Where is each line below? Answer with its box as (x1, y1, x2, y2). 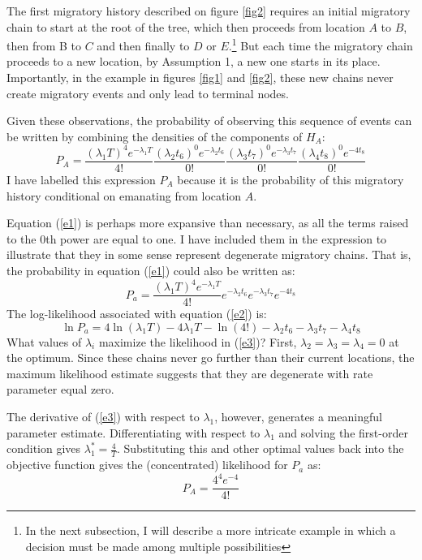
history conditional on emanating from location (6, 187, 242, 204)
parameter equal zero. (6, 381, 114, 398)
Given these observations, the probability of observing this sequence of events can (6, 112, 412, 129)
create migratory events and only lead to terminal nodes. (6, 84, 289, 101)
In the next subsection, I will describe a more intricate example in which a (25, 522, 396, 539)
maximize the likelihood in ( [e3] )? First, (98, 333, 297, 350)
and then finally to (97, 37, 190, 54)
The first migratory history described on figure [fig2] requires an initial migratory (6, 2, 411, 19)
